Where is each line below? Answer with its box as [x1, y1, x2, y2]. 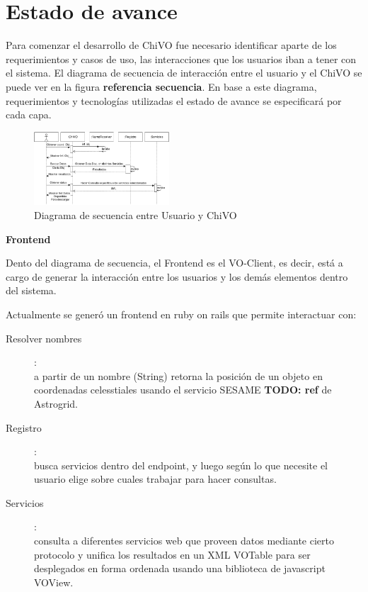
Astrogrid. [34, 396, 79, 411]
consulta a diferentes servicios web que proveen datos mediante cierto [34, 533, 334, 548]
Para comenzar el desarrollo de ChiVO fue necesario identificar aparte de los [6, 38, 337, 52]
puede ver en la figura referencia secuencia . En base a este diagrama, [6, 79, 317, 94]
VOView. [34, 574, 74, 589]
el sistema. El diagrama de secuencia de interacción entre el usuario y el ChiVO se [6, 65, 362, 80]
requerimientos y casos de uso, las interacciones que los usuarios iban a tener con [6, 51, 357, 66]
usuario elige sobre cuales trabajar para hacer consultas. [34, 471, 277, 486]
